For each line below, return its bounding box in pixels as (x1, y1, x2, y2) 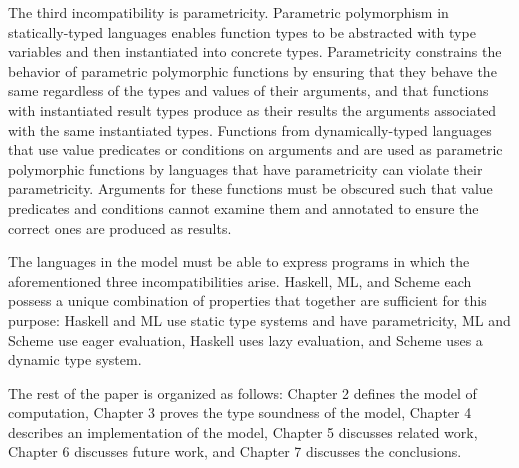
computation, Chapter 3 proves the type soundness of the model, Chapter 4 (8, 402, 472, 423)
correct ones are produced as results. (8, 217, 232, 238)
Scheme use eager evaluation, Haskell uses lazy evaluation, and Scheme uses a (8, 329, 483, 350)
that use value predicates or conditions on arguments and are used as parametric (8, 139, 503, 160)
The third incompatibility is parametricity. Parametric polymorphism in (8, 2, 449, 22)
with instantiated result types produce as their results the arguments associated (8, 99, 497, 120)
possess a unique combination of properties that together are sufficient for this (8, 290, 487, 311)
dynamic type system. (8, 349, 142, 370)
